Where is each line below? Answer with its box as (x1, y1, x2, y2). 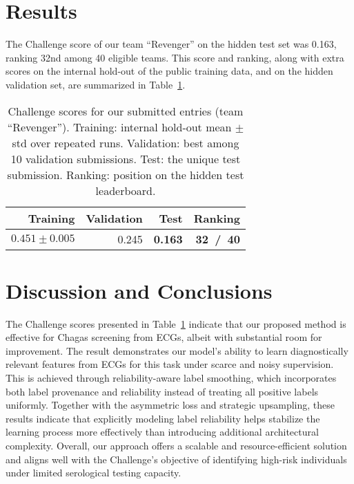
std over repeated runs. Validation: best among (12, 134, 239, 151)
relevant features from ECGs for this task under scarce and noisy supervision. (6, 357, 334, 371)
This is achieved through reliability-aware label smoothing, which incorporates (6, 371, 337, 384)
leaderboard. (95, 182, 156, 198)
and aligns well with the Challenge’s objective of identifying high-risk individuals (6, 452, 347, 466)
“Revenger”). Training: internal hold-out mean (7, 118, 232, 135)
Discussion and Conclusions (6, 276, 273, 304)
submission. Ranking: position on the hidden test (7, 166, 244, 183)
